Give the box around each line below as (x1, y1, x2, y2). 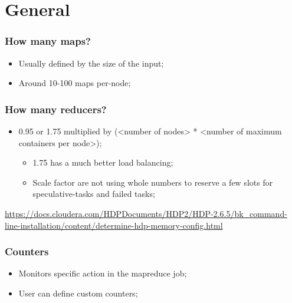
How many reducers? (5, 101, 107, 116)
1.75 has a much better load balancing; (32, 156, 173, 169)
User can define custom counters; (18, 286, 138, 299)
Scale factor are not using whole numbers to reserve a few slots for (32, 176, 273, 188)
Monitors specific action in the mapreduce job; (18, 267, 187, 279)
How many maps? (5, 34, 91, 48)
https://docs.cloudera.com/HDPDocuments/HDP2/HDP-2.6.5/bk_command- (5, 207, 287, 219)
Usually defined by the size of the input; (18, 57, 164, 69)
